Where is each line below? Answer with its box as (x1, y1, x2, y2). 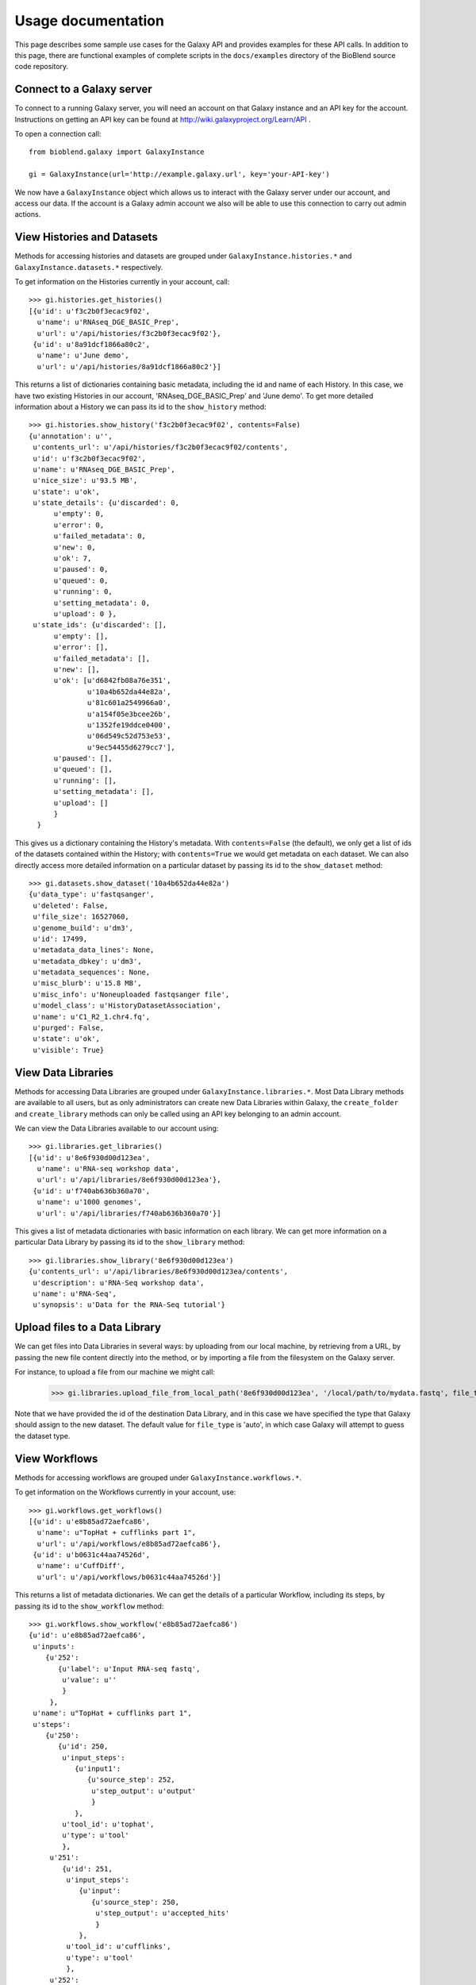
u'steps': (33, 1720, 71, 1729)
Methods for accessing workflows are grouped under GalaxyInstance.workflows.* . (14, 1473, 301, 1482)
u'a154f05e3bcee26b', (87, 709, 171, 719)
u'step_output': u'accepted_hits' (95, 1909, 230, 1918)
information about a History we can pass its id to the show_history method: (14, 402, 267, 411)
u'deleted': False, (33, 901, 109, 910)
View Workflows (14, 1451, 98, 1465)
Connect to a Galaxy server (14, 83, 152, 96)
